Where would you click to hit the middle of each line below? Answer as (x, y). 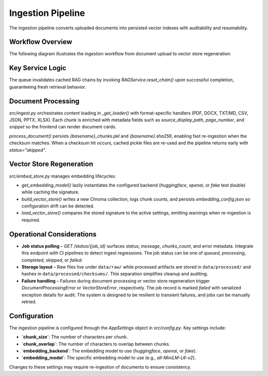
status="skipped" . (28, 150)
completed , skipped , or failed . (52, 260)
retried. (29, 301)
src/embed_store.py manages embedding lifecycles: (63, 176)
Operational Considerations (53, 234)
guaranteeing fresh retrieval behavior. (48, 87)
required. (31, 220)
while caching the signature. (50, 192)
